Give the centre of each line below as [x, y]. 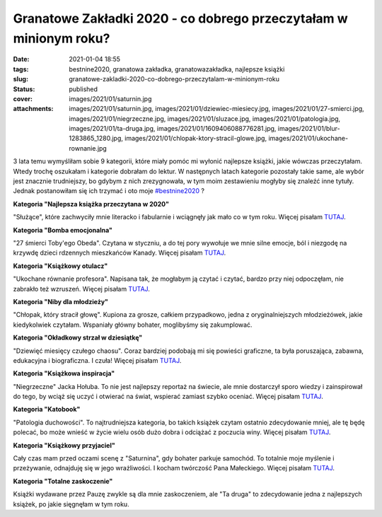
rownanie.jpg [88, 148]
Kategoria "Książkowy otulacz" [60, 266]
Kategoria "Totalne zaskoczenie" [63, 481]
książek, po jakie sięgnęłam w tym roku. [71, 504]
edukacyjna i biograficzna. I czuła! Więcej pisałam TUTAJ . [97, 360]
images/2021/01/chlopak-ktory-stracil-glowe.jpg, [196, 139]
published [83, 89]
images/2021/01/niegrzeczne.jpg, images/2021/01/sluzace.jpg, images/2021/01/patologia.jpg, [205, 118]
